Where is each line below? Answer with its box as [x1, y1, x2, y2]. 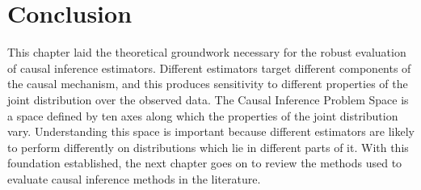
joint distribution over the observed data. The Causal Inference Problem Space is [7, 91, 409, 108]
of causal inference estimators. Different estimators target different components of [7, 59, 411, 76]
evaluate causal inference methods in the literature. [7, 170, 261, 187]
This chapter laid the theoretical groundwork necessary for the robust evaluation [7, 44, 406, 61]
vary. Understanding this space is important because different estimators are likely [7, 123, 415, 140]
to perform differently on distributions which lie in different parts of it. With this [7, 138, 409, 155]
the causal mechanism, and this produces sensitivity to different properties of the [7, 75, 408, 92]
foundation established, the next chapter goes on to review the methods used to [7, 154, 402, 171]
